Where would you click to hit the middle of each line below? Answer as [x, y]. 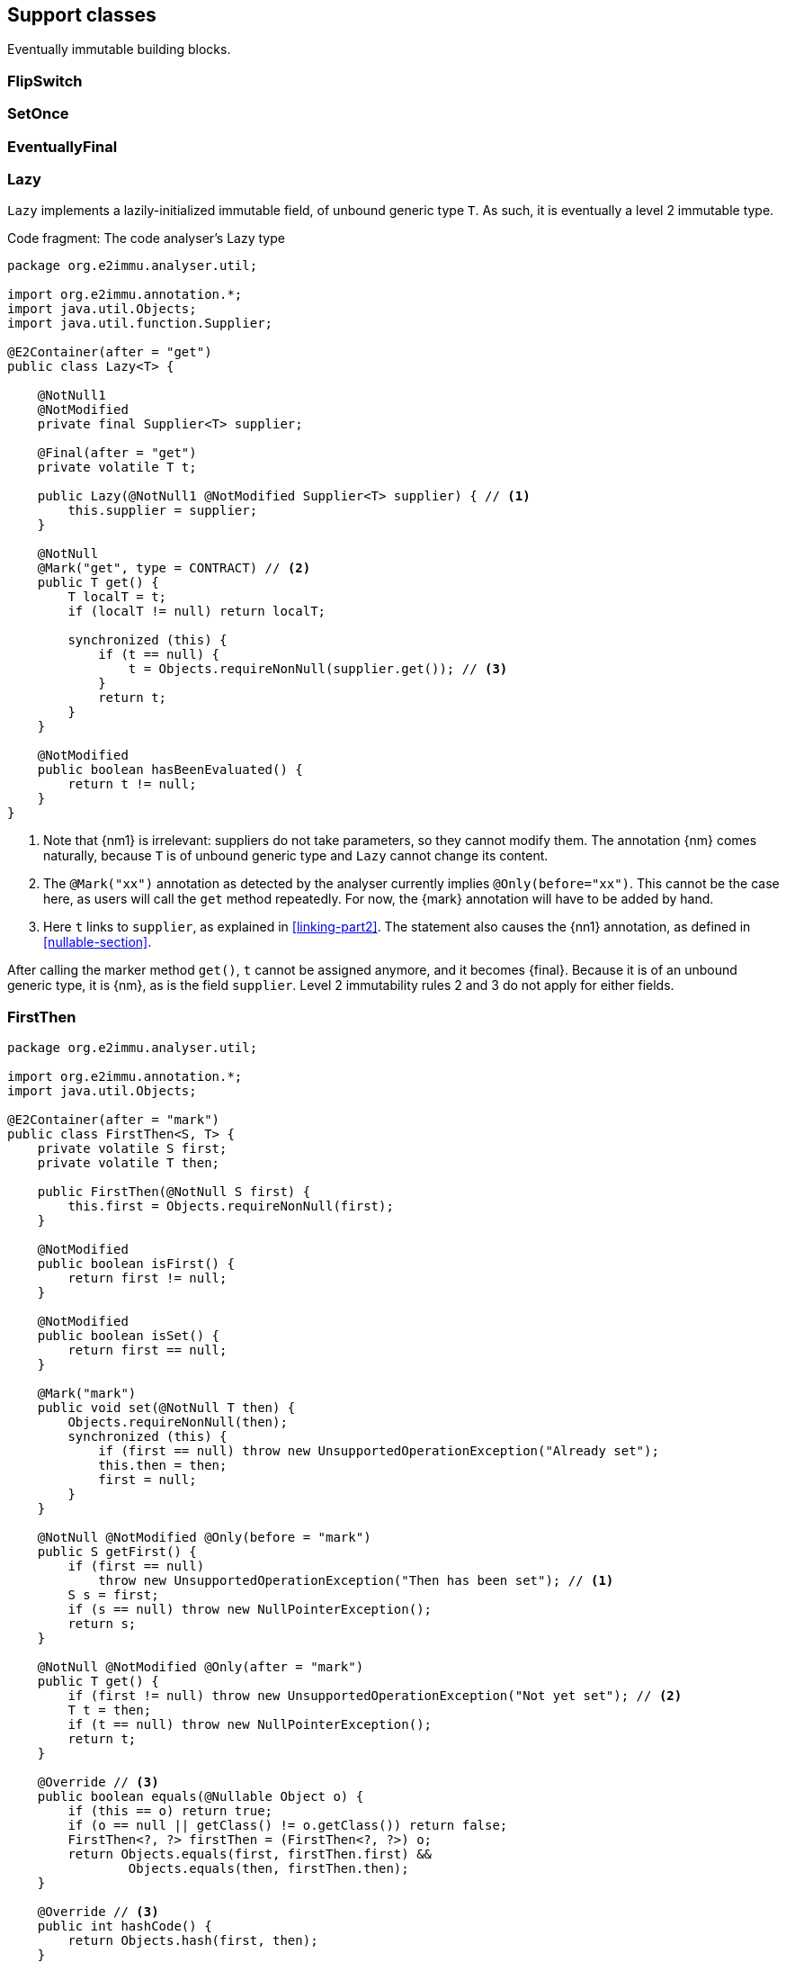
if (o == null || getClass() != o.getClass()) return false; [288, 1826]
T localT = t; [117, 597]
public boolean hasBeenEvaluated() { [170, 770]
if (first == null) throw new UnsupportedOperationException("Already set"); [379, 1451]
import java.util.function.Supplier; [140, 324]
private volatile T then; [129, 1163]
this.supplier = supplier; [163, 511]
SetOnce [38, 114]
